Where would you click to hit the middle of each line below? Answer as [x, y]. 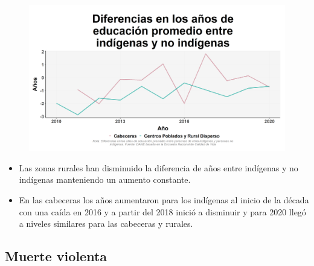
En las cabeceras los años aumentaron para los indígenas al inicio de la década [164, 200]
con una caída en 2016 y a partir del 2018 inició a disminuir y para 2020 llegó [162, 211]
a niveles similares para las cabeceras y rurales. [106, 223]
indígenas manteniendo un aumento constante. [105, 179]
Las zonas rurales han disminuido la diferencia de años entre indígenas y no [159, 167]
